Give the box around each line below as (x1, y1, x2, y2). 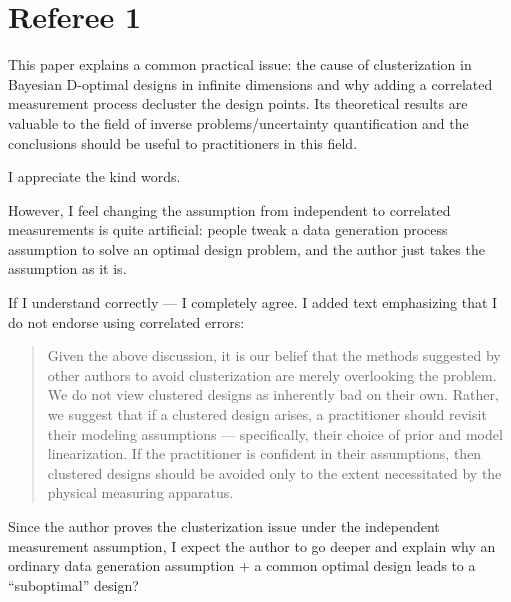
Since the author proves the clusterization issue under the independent (8, 516, 440, 536)
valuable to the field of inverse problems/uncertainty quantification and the (8, 112, 469, 133)
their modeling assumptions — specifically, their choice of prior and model (47, 423, 503, 444)
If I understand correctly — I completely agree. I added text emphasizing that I (8, 292, 498, 313)
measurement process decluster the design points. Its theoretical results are (8, 93, 468, 114)
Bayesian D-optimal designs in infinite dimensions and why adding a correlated (8, 73, 493, 94)
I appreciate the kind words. (8, 166, 181, 187)
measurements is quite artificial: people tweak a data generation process (8, 219, 448, 240)
